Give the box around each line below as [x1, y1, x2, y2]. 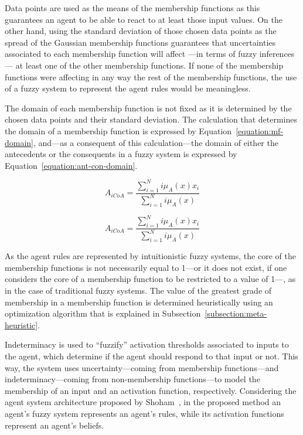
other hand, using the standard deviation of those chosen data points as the [5, 25, 277, 37]
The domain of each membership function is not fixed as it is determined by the [5, 101, 292, 114]
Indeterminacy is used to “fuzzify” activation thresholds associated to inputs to [5, 338, 289, 351]
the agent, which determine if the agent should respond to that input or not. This [5, 350, 298, 362]
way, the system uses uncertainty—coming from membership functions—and [5, 361, 279, 373]
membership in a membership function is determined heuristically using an [5, 295, 273, 308]
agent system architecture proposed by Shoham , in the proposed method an [5, 396, 281, 408]
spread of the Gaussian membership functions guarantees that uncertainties [5, 36, 276, 48]
